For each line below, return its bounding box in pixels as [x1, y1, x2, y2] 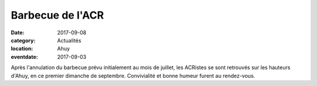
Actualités [57, 37, 82, 44]
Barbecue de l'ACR [11, 9, 104, 21]
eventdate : [11, 53, 38, 60]
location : [11, 45, 33, 52]
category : [11, 37, 36, 44]
